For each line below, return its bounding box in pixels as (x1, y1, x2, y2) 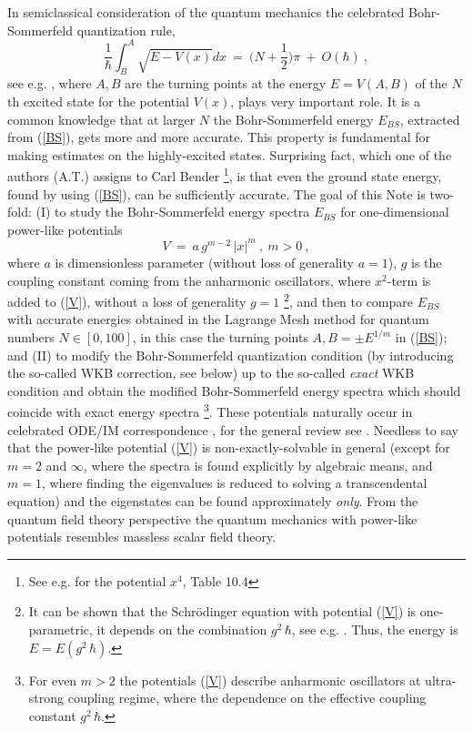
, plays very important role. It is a (230, 92, 421, 111)
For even (28, 670, 77, 689)
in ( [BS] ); (395, 328, 448, 347)
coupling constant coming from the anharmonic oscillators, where (7, 270, 371, 289)
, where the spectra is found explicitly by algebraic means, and (83, 455, 433, 474)
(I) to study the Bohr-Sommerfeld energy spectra (35, 202, 310, 221)
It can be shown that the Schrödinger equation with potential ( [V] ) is (28, 602, 417, 621)
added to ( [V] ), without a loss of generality (7, 291, 247, 310)
